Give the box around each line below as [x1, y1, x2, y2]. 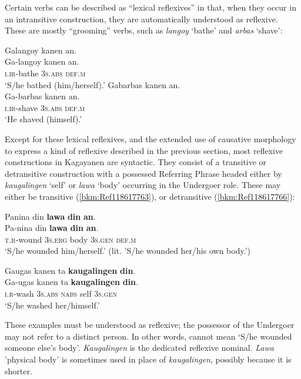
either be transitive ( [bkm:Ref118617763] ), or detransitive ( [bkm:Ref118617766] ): [5, 190, 295, 202]
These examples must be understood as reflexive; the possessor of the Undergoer [5, 318, 295, 331]
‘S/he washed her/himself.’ [5, 298, 100, 311]
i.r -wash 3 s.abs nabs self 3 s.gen [5, 287, 117, 300]
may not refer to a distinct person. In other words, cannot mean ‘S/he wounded [5, 330, 292, 342]
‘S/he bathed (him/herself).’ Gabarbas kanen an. [5, 78, 180, 90]
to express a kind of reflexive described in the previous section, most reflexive [5, 144, 283, 156]
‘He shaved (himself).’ [5, 113, 82, 125]
